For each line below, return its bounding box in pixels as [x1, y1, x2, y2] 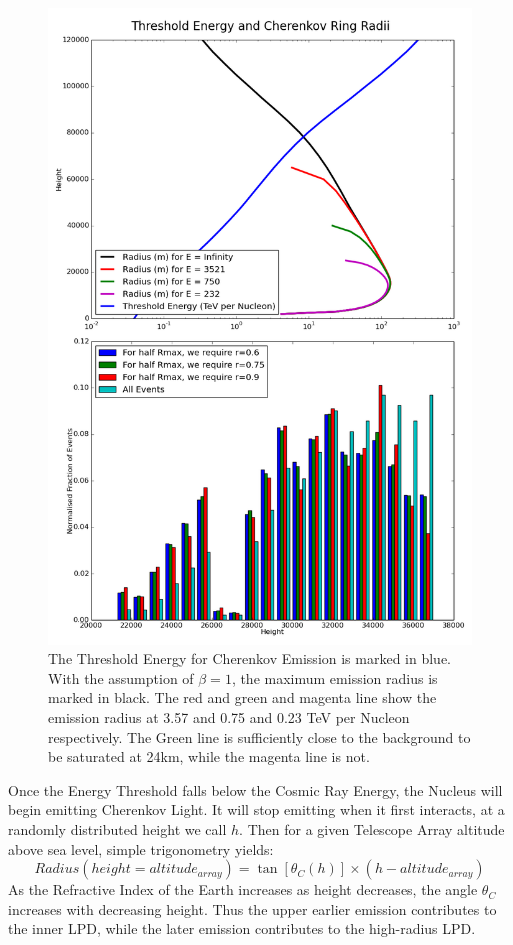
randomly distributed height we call [8, 818, 227, 839]
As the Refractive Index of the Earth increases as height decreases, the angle [8, 879, 478, 900]
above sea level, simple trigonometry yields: [8, 838, 274, 859]
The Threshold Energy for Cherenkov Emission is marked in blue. [48, 648, 452, 669]
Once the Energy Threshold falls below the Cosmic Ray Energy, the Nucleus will [8, 779, 503, 800]
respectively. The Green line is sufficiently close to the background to [48, 726, 471, 747]
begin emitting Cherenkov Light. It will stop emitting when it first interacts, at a [8, 799, 505, 820]
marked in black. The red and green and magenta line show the [48, 687, 437, 708]
